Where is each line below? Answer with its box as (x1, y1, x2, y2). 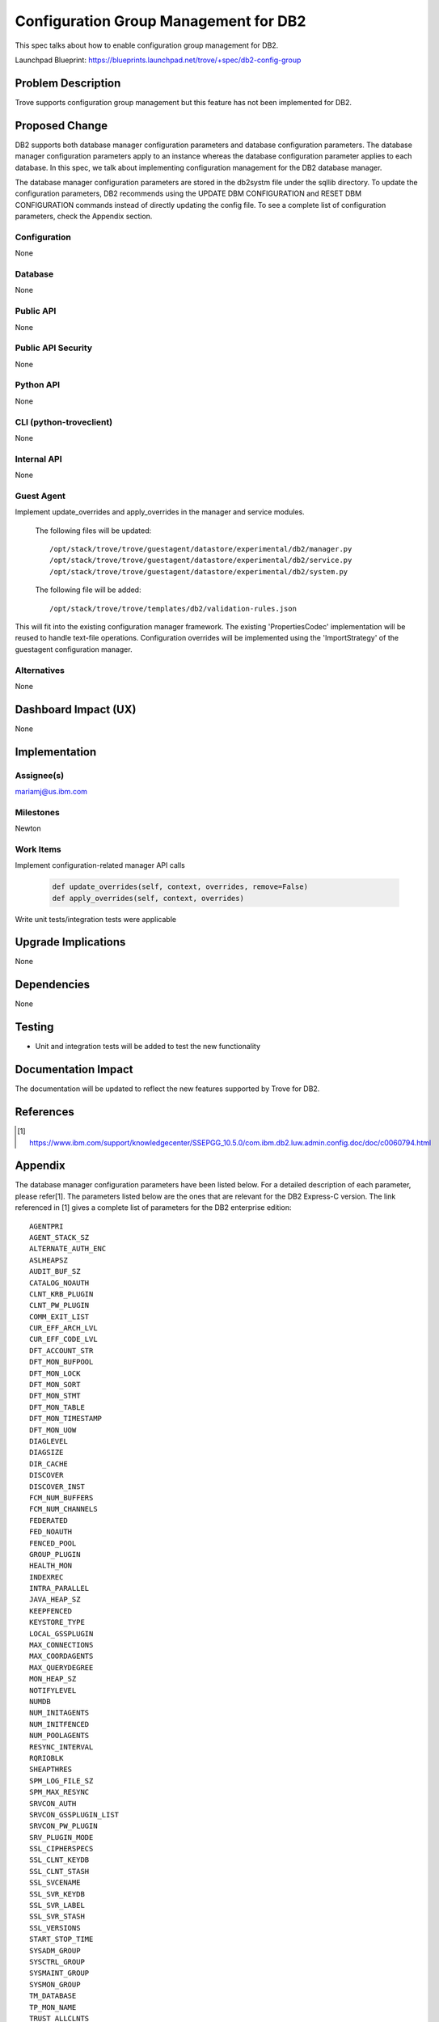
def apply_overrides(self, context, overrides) (52, 894, 244, 903)
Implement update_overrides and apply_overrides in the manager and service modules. (15, 507, 305, 517)
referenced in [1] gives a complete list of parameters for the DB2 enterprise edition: (15, 1203, 292, 1212)
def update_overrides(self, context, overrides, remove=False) (52, 882, 309, 891)
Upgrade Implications (15, 935, 126, 950)
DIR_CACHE (29, 1459, 68, 1468)
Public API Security (15, 342, 93, 353)
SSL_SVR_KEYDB (29, 1889, 85, 1898)
